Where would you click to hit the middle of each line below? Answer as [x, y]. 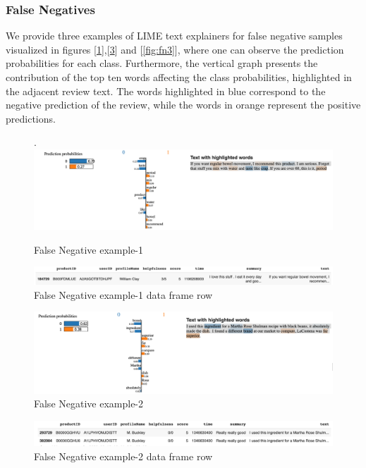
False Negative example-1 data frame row [123, 294]
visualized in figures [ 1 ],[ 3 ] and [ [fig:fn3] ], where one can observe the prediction [175, 49]
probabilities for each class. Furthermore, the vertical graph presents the [162, 63]
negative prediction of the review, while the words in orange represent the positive [183, 105]
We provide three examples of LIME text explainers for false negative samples [174, 36]
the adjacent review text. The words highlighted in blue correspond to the [166, 91]
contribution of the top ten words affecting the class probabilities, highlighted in [179, 77]
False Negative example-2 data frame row [123, 456]
